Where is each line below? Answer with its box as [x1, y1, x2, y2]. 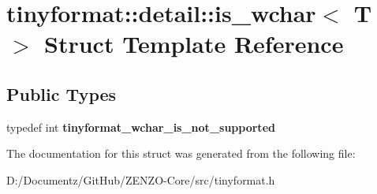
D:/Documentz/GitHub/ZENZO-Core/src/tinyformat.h [6, 171, 275, 188]
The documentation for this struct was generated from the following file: [6, 145, 356, 162]
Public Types [6, 81, 117, 106]
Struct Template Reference [44, 28, 344, 60]
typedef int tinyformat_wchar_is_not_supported [6, 118, 275, 135]
